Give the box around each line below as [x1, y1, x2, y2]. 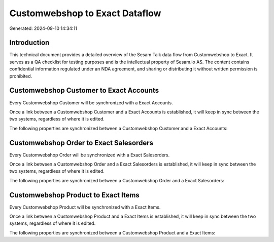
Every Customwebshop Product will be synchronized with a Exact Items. [9, 204, 161, 210]
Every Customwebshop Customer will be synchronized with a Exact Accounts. [9, 99, 174, 106]
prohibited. [9, 73, 32, 79]
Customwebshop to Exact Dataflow [9, 8, 161, 19]
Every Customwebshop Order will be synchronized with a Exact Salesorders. [9, 152, 170, 158]
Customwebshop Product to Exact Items [9, 190, 140, 199]
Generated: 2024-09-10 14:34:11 [9, 25, 77, 31]
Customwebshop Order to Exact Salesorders [9, 138, 153, 147]
